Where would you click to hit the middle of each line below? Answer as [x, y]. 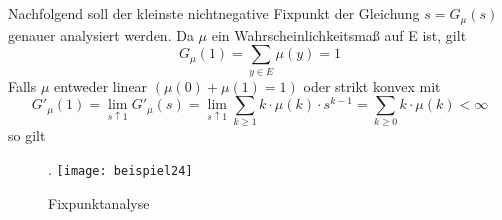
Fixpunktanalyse [99, 202]
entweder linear [101, 85]
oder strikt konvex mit [372, 85]
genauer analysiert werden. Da [101, 34]
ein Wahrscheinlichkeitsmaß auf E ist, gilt [339, 34]
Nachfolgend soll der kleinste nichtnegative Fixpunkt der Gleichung [214, 13]
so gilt [27, 135]
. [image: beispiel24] [120, 169]
